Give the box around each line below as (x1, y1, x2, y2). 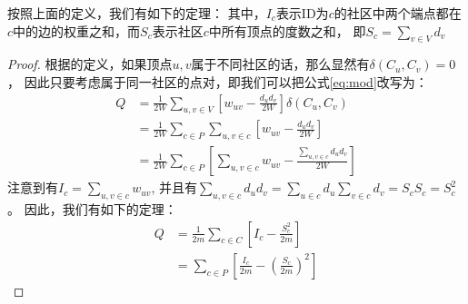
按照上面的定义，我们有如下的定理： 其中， (7, 4, 266, 22)
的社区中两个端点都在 (334, 4, 462, 22)
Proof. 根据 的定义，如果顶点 (7, 54, 173, 74)
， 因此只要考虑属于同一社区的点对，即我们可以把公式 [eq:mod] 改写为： (7, 72, 428, 91)
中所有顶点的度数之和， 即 (208, 21, 366, 40)
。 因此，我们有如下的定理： (7, 200, 177, 219)
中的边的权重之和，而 (13, 21, 141, 40)
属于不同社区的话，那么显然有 (191, 54, 370, 74)
